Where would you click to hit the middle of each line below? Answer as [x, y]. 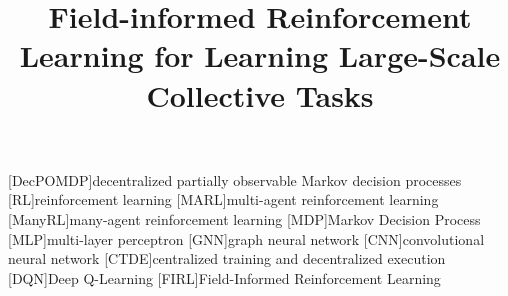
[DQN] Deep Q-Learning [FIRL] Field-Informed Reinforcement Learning [224, 277]
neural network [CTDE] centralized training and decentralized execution [227, 258]
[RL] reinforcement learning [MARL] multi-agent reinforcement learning [223, 199]
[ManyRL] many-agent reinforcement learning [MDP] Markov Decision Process [244, 218]
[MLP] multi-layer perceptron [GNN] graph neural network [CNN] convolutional [246, 238]
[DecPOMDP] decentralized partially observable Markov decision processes [235, 179]
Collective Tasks [260, 94]
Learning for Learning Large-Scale [260, 55]
